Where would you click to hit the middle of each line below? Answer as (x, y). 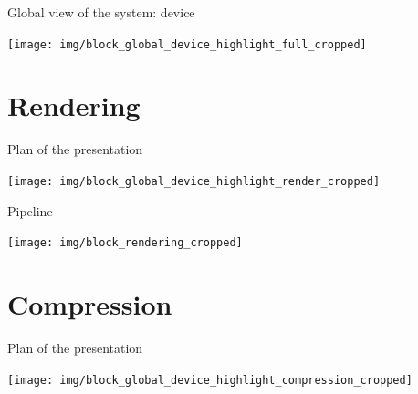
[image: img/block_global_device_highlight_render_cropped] (194, 181)
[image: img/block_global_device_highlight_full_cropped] (187, 44)
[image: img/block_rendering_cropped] (125, 243)
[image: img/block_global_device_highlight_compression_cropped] (210, 380)
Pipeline (30, 210)
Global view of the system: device (101, 12)
